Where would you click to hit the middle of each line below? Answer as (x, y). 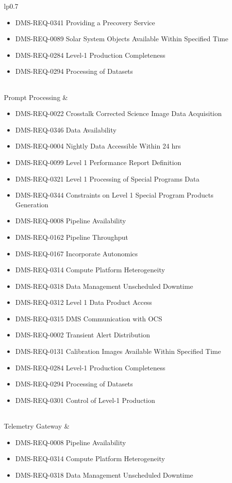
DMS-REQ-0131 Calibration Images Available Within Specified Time (118, 351)
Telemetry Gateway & (37, 426)
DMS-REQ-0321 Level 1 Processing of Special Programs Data (107, 178)
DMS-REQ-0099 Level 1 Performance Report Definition (98, 162)
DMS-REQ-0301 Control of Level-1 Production (85, 400)
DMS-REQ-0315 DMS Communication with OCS (89, 318)
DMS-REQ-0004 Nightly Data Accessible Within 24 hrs (98, 146)
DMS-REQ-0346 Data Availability (66, 129)
